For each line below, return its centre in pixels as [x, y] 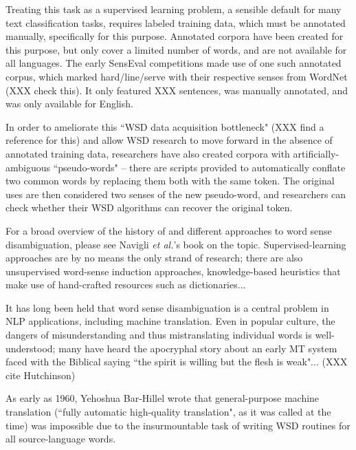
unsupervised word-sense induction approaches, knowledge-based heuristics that [173, 271]
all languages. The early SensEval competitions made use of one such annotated [174, 63]
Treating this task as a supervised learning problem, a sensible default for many [174, 9]
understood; [31, 348]
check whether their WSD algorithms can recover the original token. [149, 207]
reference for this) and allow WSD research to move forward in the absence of [169, 140]
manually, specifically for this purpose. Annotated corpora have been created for [175, 36]
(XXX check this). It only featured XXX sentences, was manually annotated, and [177, 90]
